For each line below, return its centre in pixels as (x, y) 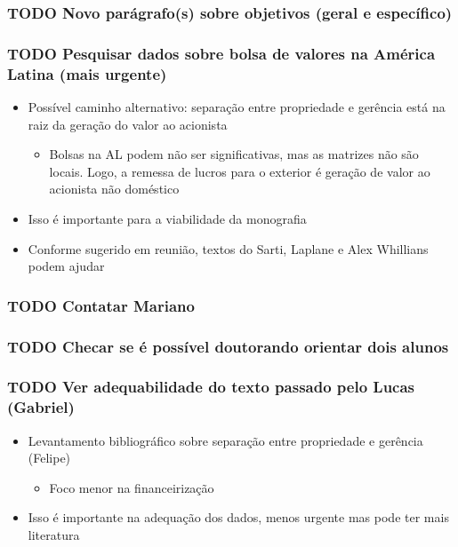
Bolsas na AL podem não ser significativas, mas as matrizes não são (234, 154)
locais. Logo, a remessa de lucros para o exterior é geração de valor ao (240, 171)
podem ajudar (66, 266)
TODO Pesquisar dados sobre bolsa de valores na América (221, 53)
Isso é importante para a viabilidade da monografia (167, 218)
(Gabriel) (41, 407)
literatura (54, 534)
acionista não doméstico (114, 189)
